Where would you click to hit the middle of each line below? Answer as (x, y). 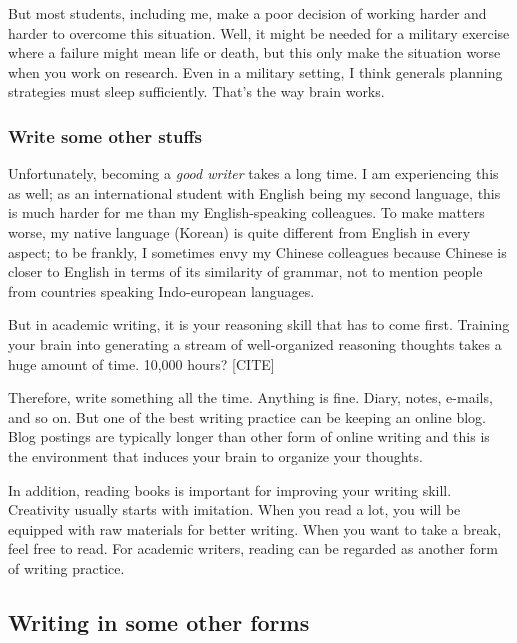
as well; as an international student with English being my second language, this (254, 192)
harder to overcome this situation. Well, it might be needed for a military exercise (259, 32)
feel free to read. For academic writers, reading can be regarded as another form (253, 548)
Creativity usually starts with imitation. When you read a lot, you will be (234, 509)
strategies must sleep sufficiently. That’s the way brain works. (196, 91)
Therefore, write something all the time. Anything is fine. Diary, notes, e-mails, (250, 397)
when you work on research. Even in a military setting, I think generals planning (255, 71)
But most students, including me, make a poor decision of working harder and (247, 13)
